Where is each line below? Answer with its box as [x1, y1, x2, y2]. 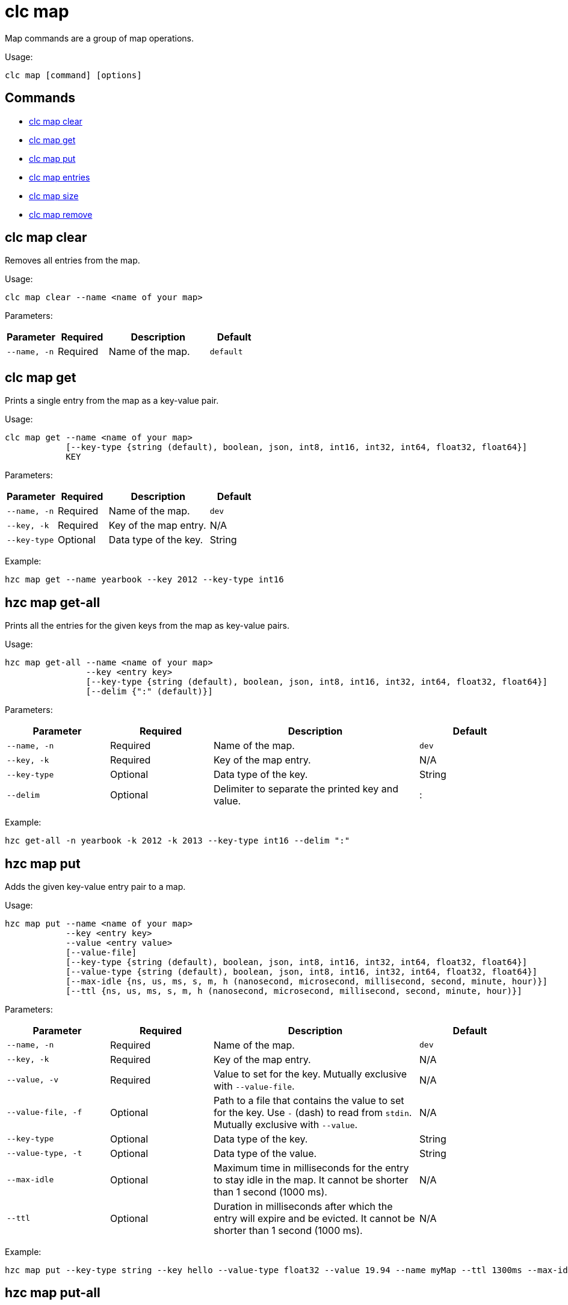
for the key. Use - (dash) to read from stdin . [214, 1106, 412, 1118]
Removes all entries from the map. [5, 255, 140, 266]
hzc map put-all [5, 1285, 100, 1301]
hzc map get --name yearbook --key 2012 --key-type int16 [5, 575, 284, 585]
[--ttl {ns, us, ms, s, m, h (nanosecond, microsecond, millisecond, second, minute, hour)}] [66, 986, 522, 996]
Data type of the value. [214, 1147, 317, 1159]
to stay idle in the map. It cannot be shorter [214, 1173, 409, 1186]
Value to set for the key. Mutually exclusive [214, 1067, 407, 1080]
